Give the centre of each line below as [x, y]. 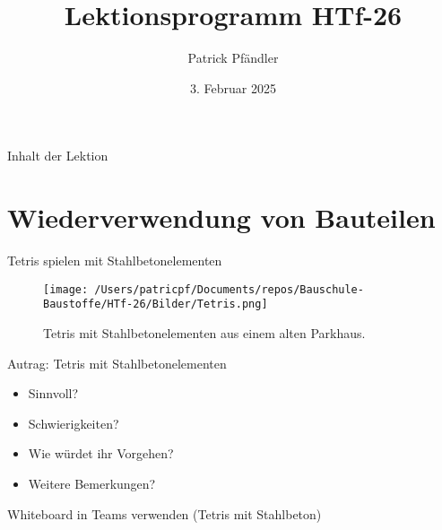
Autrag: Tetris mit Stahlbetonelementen [117, 363]
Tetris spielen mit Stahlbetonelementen [115, 261]
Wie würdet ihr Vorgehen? [101, 453]
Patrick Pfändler [233, 58]
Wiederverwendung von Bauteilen [221, 217]
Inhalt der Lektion [58, 156]
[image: [66, 289]
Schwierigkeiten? [74, 423]
